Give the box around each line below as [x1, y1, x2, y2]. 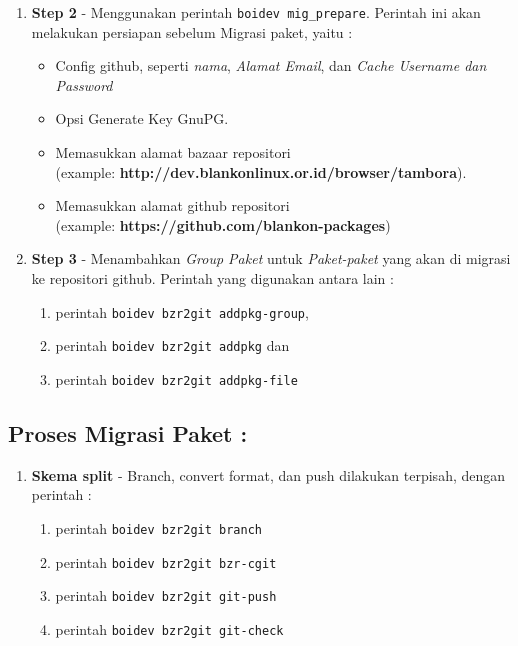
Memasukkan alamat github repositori [55, 195, 290, 216]
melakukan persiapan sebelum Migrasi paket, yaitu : [31, 21, 353, 42]
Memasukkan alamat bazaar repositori [55, 142, 291, 163]
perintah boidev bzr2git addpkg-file [55, 368, 298, 389]
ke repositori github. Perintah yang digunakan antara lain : [31, 268, 394, 288]
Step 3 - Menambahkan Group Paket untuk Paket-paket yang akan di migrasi [31, 248, 511, 269]
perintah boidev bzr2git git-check [55, 618, 284, 639]
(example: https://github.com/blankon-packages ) [55, 214, 391, 235]
